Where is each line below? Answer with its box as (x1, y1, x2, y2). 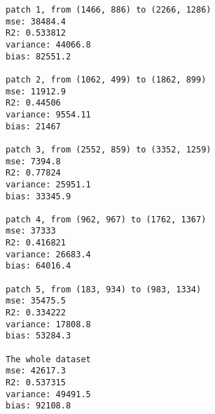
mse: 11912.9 (6, 86, 66, 97)
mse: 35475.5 (6, 296, 66, 306)
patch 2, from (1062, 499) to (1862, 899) (6, 74, 207, 85)
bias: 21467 (6, 121, 61, 131)
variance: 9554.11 (6, 109, 91, 120)
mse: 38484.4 (6, 16, 66, 27)
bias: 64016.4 (6, 261, 71, 271)
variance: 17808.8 (6, 319, 91, 329)
